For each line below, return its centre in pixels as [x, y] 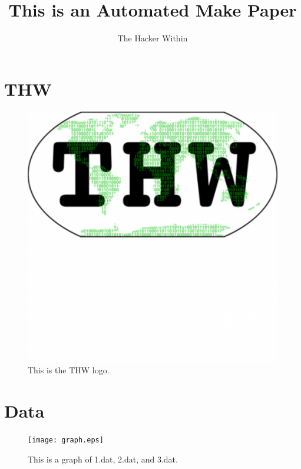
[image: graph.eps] [66, 440]
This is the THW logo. [69, 370]
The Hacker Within [153, 38]
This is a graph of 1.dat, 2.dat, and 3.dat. [103, 459]
